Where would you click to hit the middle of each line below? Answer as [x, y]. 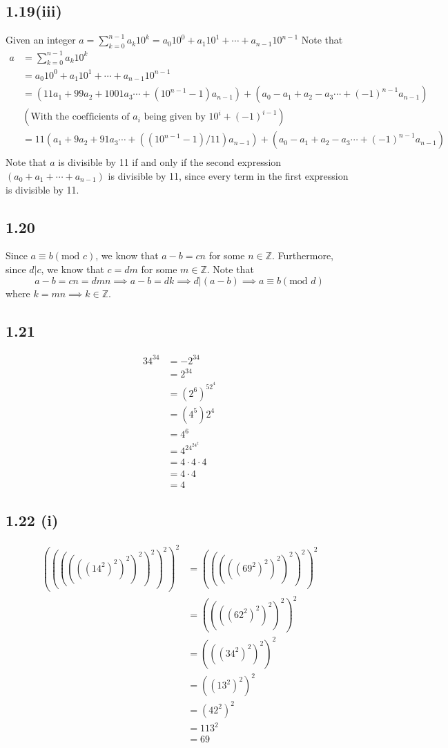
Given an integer [41, 40]
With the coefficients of [80, 117]
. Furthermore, [303, 255]
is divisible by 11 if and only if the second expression [170, 162]
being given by [175, 117]
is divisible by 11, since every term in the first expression [228, 176]
